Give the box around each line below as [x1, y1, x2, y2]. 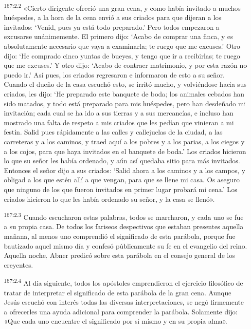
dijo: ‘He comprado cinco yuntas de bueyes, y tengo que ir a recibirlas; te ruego [4, 50, 240, 60]
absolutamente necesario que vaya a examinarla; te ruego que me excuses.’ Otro [4, 41, 240, 51]
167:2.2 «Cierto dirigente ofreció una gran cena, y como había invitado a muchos [4, 1, 241, 13]
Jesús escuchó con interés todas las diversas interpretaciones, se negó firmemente [4, 297, 244, 307]
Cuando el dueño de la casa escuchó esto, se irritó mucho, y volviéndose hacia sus [4, 79, 247, 89]
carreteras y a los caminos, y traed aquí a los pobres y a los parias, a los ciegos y [4, 136, 245, 146]
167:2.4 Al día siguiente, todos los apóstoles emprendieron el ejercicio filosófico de [4, 276, 243, 288]
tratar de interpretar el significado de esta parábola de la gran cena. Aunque [4, 287, 232, 297]
